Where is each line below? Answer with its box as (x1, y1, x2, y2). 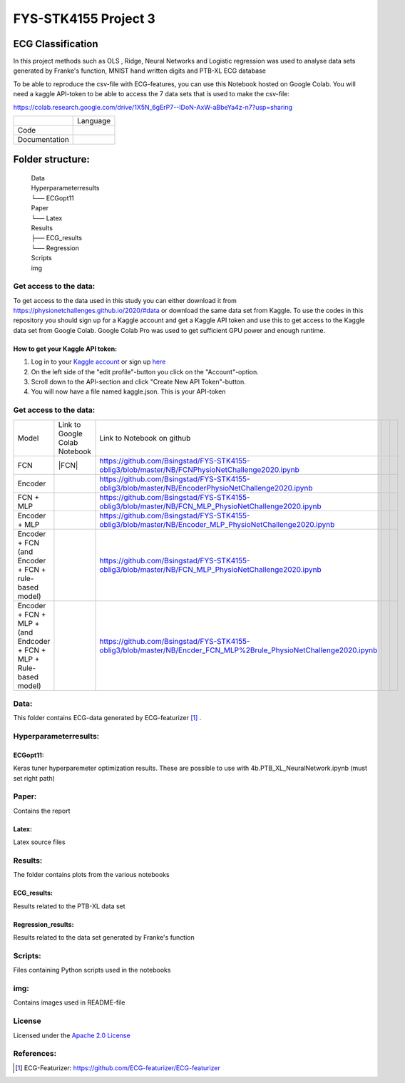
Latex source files (13, 838, 66, 846)
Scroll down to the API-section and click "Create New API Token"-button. (31, 378, 246, 386)
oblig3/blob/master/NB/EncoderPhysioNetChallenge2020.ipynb (99, 483, 313, 493)
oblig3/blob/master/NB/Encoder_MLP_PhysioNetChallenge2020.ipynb (99, 519, 335, 529)
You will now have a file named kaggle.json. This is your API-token (31, 387, 226, 396)
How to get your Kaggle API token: (13, 344, 118, 353)
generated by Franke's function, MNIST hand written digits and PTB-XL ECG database (13, 66, 267, 75)
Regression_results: (13, 920, 74, 928)
